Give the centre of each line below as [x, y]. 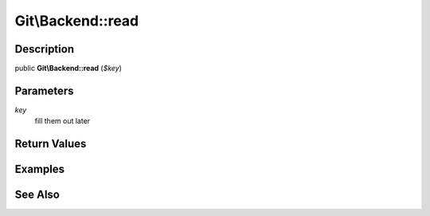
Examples [40, 169]
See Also [37, 195]
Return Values [51, 144]
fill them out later [63, 121]
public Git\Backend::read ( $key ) [68, 69]
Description [45, 49]
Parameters [44, 90]
